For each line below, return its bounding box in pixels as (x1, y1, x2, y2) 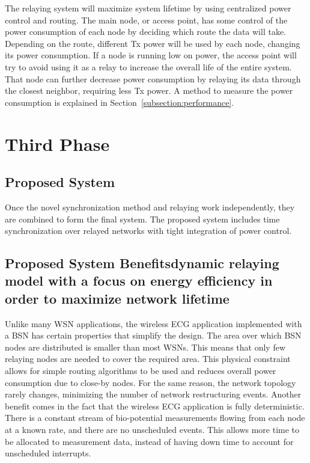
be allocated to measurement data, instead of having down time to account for (5, 435, 294, 447)
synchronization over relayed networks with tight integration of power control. (5, 224, 292, 237)
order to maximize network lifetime (5, 289, 229, 307)
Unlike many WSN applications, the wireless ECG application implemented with (5, 317, 302, 330)
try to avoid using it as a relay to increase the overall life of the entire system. (5, 60, 292, 73)
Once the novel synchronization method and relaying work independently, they (5, 200, 295, 213)
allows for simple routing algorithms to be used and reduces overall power (5, 364, 276, 377)
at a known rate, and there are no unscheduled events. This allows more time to (5, 423, 300, 436)
